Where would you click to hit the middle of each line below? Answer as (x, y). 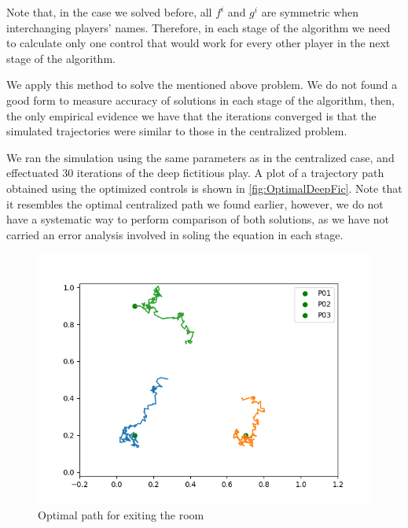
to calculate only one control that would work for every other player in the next (198, 43)
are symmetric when (310, 12)
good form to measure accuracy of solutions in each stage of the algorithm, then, (200, 100)
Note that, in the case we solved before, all (109, 12)
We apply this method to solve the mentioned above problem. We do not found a (202, 85)
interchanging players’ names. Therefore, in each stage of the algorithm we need (198, 27)
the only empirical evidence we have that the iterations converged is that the (191, 115)
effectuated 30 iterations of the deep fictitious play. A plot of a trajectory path (195, 173)
